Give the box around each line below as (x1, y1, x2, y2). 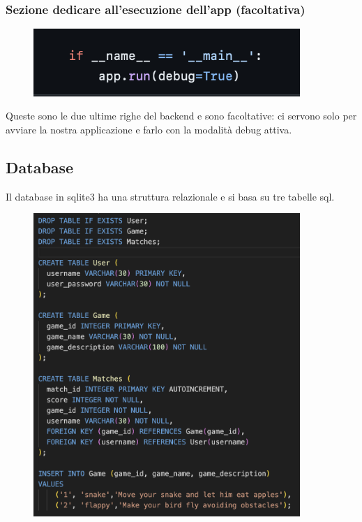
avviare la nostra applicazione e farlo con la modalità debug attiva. (6, 122, 292, 136)
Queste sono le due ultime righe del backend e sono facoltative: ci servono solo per (6, 108, 357, 123)
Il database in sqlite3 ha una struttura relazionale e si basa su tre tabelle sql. (6, 189, 335, 203)
